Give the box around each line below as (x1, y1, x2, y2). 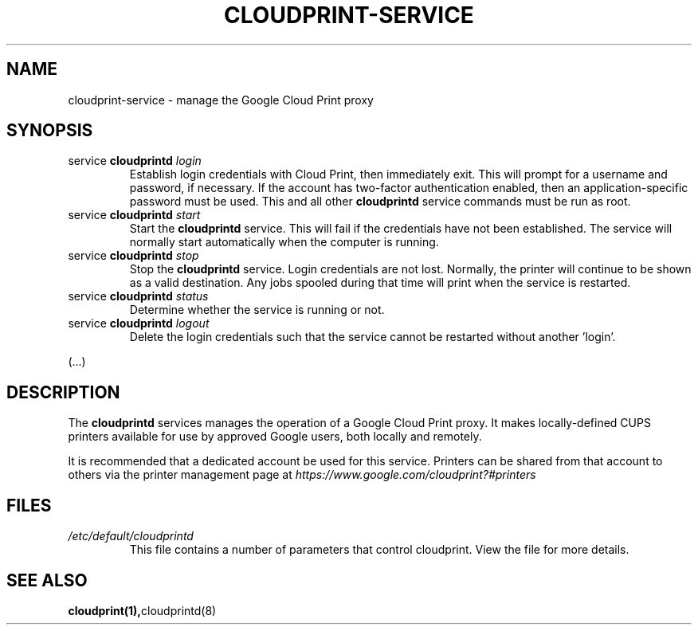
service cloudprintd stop (68, 249, 199, 263)
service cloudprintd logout (68, 316, 210, 331)
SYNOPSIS (6, 120, 93, 141)
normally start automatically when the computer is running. (129, 235, 439, 249)
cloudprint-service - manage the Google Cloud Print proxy (68, 92, 374, 107)
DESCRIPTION (6, 382, 120, 402)
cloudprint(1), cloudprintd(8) (68, 603, 217, 617)
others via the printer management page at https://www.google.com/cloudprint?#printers (68, 468, 536, 482)
